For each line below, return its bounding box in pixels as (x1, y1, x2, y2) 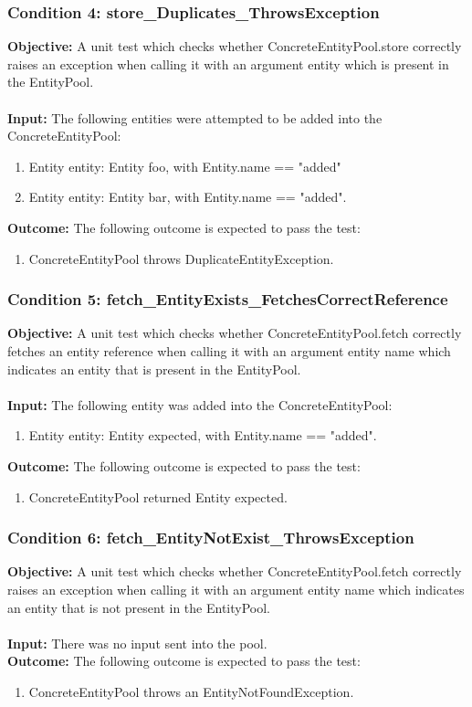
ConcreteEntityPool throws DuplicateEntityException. (28, 248, 334, 268)
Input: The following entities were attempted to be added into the (7, 108, 383, 127)
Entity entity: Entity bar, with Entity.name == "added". (28, 187, 347, 206)
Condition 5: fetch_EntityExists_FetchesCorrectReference (7, 288, 448, 311)
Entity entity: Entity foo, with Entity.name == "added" (28, 156, 341, 175)
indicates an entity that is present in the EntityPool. (7, 359, 301, 378)
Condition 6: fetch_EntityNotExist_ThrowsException (7, 526, 414, 549)
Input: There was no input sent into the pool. (7, 633, 267, 652)
